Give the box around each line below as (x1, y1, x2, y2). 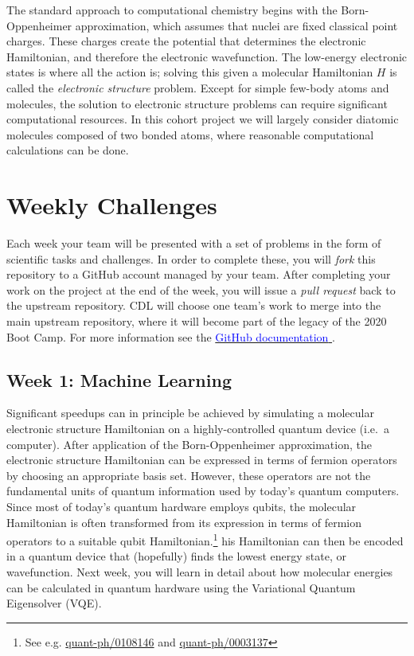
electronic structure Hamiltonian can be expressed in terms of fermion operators (6, 451, 397, 468)
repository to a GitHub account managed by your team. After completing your (6, 266, 391, 283)
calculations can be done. (6, 142, 129, 158)
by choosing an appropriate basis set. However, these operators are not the (6, 467, 371, 483)
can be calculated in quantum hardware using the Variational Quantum (6, 579, 356, 595)
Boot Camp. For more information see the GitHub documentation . (6, 328, 335, 345)
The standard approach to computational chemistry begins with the (6, 2, 338, 18)
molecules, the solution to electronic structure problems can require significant (6, 95, 388, 111)
